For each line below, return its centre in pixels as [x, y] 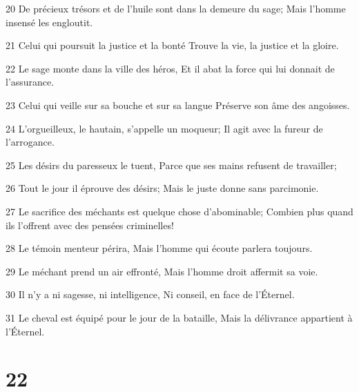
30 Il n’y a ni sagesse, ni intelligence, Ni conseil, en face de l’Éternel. [150, 294]
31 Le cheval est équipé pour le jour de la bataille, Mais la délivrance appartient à [179, 317]
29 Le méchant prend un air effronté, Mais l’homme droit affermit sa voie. [162, 271]
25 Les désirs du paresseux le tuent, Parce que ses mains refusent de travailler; [171, 165]
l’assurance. [30, 82]
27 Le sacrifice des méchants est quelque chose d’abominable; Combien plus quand [179, 211]
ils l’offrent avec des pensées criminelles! [90, 225]
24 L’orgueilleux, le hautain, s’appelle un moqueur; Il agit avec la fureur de [164, 128]
